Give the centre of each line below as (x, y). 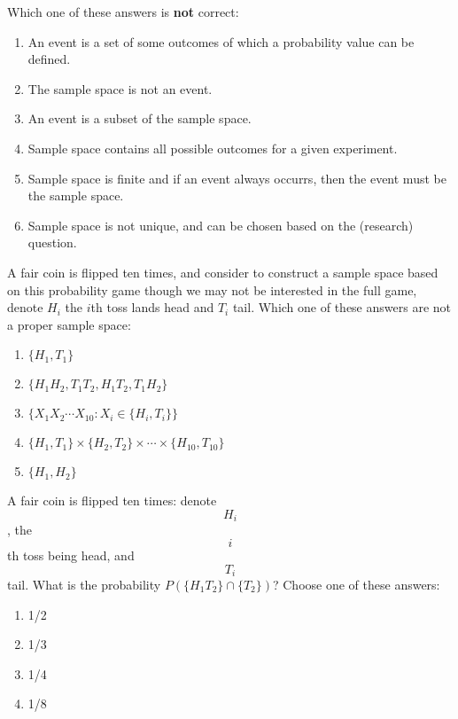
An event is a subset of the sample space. (140, 118)
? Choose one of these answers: (356, 584)
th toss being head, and (71, 555)
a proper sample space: (69, 324)
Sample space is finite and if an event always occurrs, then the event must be (237, 178)
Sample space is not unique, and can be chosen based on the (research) (221, 225)
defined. (49, 59)
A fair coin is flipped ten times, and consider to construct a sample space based (223, 272)
